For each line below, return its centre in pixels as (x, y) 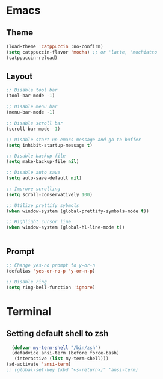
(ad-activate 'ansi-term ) (38, 365)
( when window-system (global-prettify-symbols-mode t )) (78, 211)
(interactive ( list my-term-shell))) (62, 359)
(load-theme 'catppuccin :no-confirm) (55, 46)
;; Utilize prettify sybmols (43, 205)
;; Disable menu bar (32, 107)
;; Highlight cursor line (38, 222)
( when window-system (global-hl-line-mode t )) (66, 227)
